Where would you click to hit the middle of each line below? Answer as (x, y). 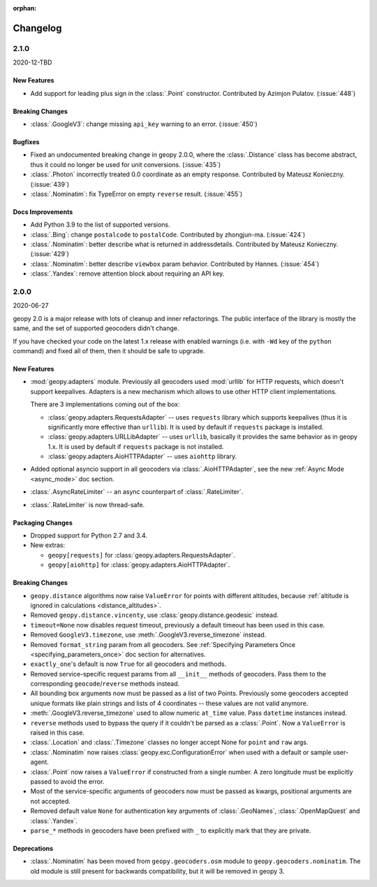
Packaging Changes (43, 523)
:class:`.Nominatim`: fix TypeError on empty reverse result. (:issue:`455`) (136, 194)
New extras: (48, 545)
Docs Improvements (43, 212)
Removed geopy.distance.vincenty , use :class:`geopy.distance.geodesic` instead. (155, 615)
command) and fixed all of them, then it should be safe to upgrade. (109, 350)
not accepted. (50, 801)
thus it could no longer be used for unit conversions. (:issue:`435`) (126, 164)
